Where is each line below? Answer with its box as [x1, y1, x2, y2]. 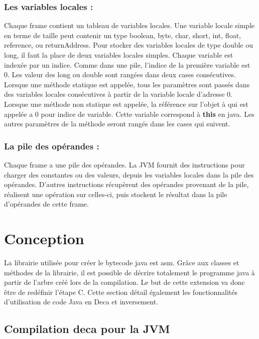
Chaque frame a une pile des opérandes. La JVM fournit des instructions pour [4, 159, 245, 169]
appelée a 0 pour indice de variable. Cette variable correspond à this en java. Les [4, 108, 254, 119]
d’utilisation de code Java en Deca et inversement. [4, 296, 158, 307]
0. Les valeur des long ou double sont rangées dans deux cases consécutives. [4, 69, 236, 80]
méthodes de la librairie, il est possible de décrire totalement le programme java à [4, 267, 255, 277]
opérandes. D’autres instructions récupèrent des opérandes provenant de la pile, [4, 179, 249, 190]
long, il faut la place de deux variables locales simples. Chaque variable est [4, 50, 233, 60]
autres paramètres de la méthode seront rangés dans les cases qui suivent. [4, 118, 230, 129]
